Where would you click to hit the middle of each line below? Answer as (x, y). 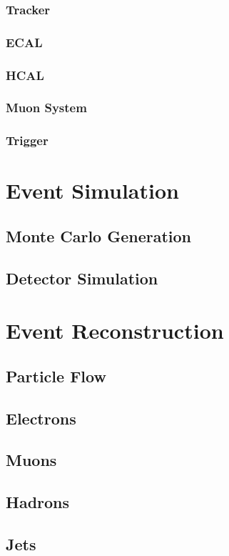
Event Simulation (92, 190)
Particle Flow (56, 376)
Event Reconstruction (115, 331)
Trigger (27, 140)
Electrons (41, 418)
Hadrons (38, 502)
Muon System (46, 108)
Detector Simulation (82, 278)
